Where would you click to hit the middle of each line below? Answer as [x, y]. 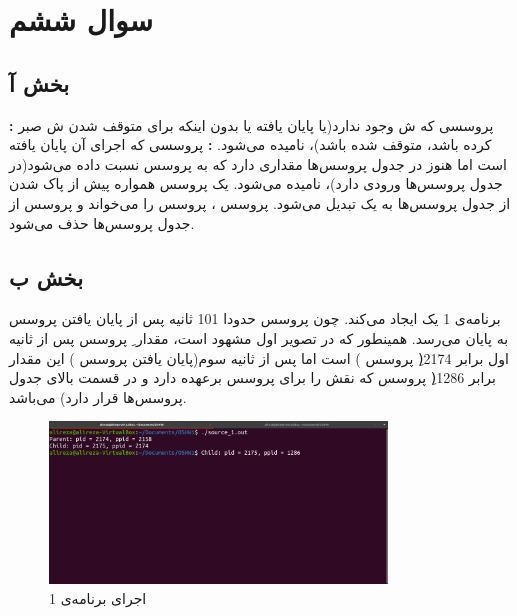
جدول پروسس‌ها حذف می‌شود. [102, 222]
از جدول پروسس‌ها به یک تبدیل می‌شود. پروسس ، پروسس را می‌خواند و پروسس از [260, 202]
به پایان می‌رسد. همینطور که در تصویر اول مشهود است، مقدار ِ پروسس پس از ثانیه [259, 337]
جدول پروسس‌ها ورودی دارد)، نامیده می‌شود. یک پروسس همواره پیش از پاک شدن [256, 183]
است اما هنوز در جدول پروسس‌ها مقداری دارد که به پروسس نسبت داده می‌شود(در [258, 163]
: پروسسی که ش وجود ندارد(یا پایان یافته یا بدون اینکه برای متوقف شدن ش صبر [251, 124]
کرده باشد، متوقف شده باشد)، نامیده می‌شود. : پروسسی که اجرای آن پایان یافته [250, 144]
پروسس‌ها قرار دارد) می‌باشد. [98, 396]
